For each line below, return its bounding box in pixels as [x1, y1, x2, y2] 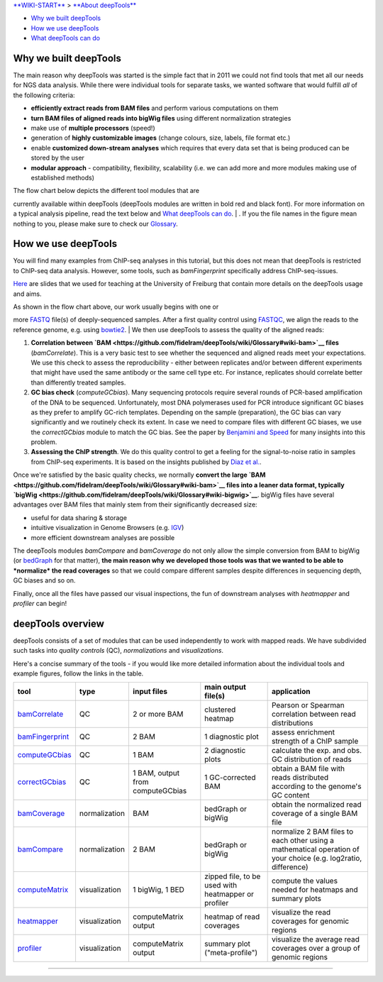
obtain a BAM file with [271, 763, 345, 773]
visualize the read [271, 907, 331, 917]
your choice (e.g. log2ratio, [271, 854, 362, 864]
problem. [30, 438, 57, 446]
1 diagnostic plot [204, 732, 259, 741]
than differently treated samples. [30, 378, 126, 387]
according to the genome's [271, 781, 362, 791]
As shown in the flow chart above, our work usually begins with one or [13, 302, 219, 311]
